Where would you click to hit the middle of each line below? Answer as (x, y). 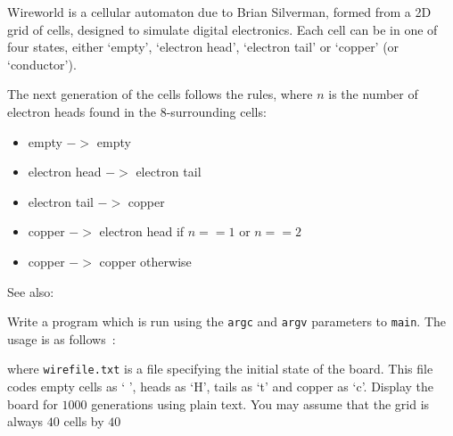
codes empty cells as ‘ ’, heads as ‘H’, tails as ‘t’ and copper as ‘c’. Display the (221, 387)
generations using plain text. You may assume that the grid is (260, 403)
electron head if (142, 231)
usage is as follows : (62, 338)
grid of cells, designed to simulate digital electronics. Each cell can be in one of (222, 29)
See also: (31, 291)
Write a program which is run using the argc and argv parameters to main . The (227, 321)
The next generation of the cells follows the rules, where (160, 94)
